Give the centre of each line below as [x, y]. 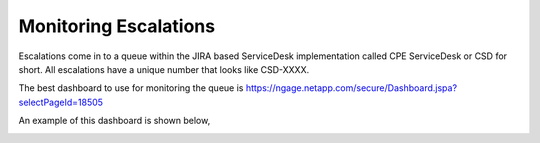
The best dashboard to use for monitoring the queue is [131, 88]
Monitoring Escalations [116, 26]
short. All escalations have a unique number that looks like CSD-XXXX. [164, 69]
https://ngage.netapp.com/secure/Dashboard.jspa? [351, 88]
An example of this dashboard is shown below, [114, 121]
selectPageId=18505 [61, 102]
